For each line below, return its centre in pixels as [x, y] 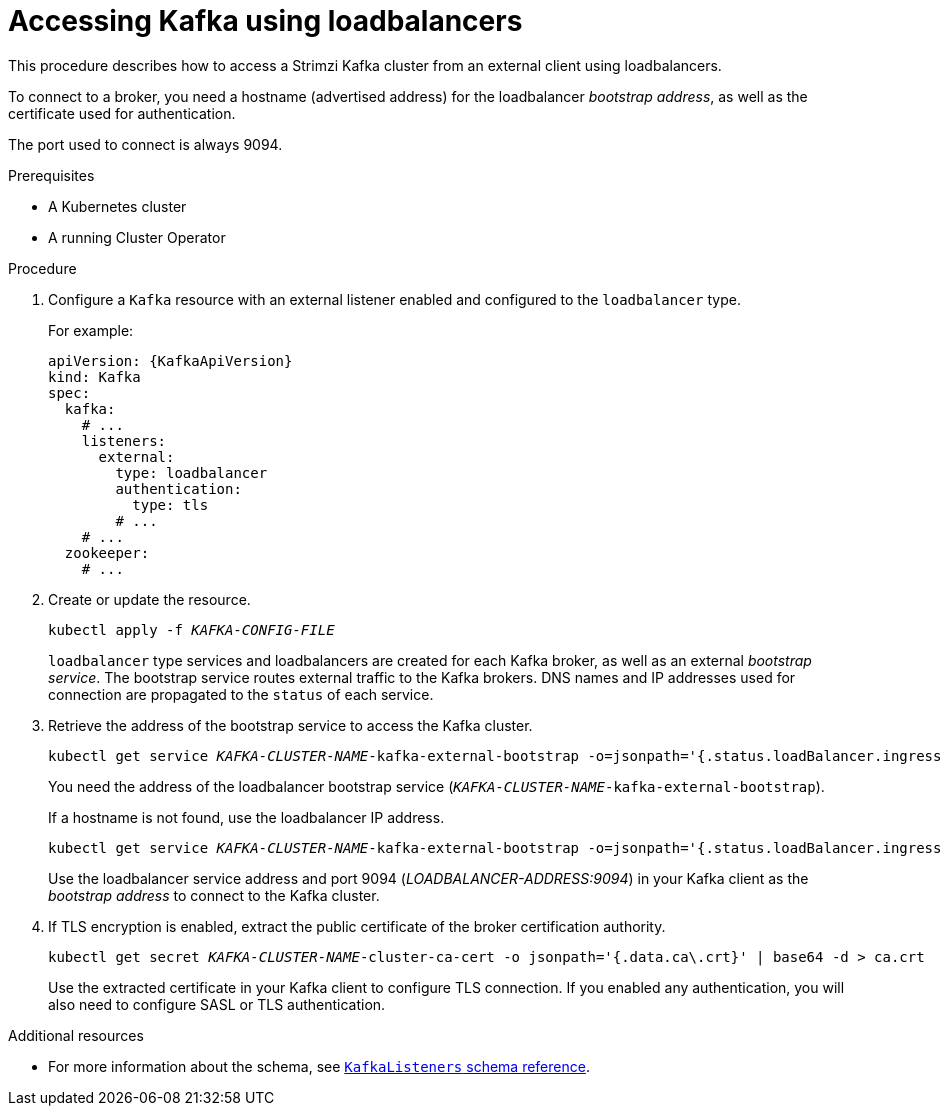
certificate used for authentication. [122, 113]
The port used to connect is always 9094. [145, 144]
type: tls [170, 504]
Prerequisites [51, 175]
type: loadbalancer [191, 472]
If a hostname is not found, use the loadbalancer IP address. [246, 817]
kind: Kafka [94, 376]
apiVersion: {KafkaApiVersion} [170, 360]
